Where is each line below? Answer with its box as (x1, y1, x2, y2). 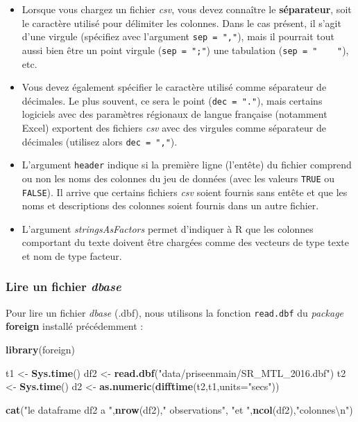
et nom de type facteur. (22, 248, 122, 263)
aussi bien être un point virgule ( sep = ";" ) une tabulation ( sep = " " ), (22, 42, 349, 57)
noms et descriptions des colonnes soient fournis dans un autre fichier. (22, 198, 319, 213)
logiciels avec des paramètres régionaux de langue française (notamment (22, 107, 327, 121)
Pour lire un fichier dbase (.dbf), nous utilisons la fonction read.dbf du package (6, 305, 344, 319)
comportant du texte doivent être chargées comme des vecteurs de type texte (22, 235, 350, 249)
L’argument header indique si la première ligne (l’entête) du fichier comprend (22, 157, 352, 172)
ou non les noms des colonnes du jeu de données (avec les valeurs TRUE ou (22, 170, 335, 185)
